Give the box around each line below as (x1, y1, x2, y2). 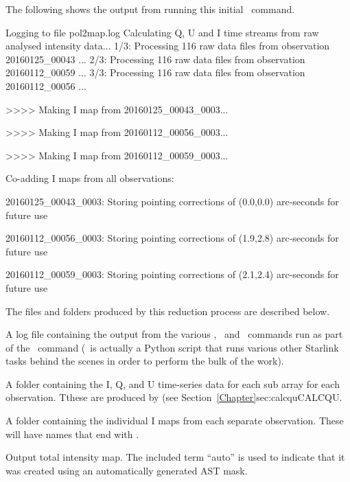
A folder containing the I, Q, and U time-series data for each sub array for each (5, 376, 340, 391)
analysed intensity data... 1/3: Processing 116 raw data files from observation (5, 38, 330, 53)
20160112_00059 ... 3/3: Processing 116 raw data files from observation (5, 65, 305, 80)
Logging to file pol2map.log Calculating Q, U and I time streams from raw (5, 25, 319, 39)
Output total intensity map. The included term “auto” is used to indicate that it (5, 450, 345, 464)
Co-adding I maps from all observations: (5, 171, 174, 185)
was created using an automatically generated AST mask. (5, 463, 248, 477)
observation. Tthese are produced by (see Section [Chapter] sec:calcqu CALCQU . (5, 390, 342, 404)
